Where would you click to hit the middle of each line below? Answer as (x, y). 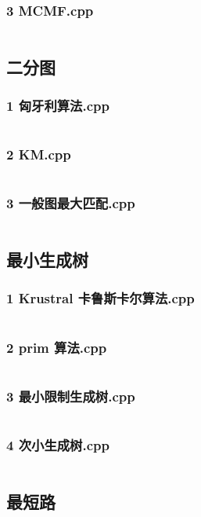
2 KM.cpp (39, 154)
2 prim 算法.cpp (57, 347)
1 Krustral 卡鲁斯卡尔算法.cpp (100, 298)
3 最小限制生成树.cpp (71, 396)
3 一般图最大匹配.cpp (71, 203)
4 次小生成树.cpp (58, 445)
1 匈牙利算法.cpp (58, 105)
